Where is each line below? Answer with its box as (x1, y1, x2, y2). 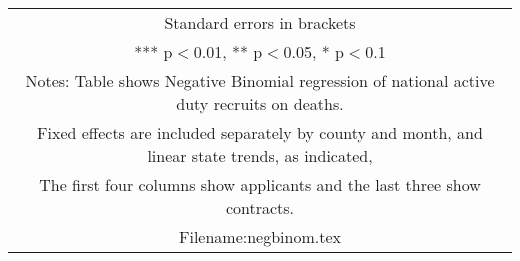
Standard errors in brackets (164, 11, 356, 34)
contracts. (225, 196, 295, 219)
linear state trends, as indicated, (147, 144, 373, 167)
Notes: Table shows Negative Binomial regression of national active (25, 69, 495, 92)
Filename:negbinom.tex (178, 225, 342, 248)
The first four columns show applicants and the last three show (39, 173, 481, 196)
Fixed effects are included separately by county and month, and (37, 121, 483, 144)
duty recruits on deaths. (176, 92, 344, 115)
